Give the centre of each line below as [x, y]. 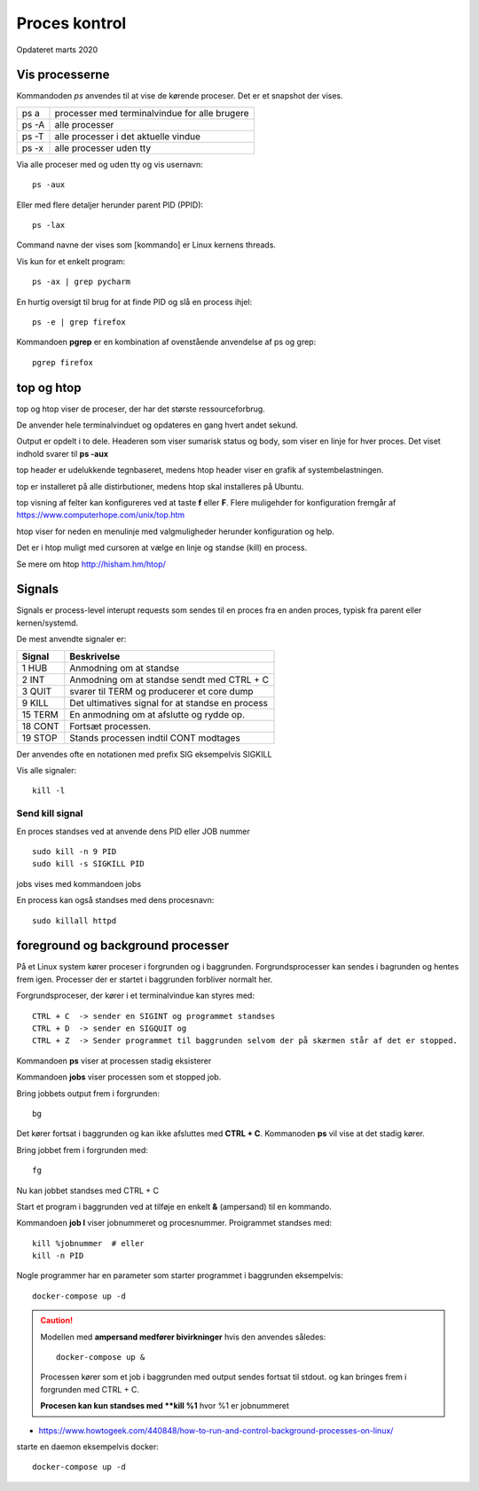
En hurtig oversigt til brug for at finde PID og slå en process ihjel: [134, 302]
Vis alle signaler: [47, 771]
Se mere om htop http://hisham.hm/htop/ [91, 564]
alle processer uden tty [103, 148]
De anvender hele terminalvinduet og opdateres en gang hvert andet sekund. [157, 425]
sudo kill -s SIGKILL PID [89, 864]
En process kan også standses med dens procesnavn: [115, 900]
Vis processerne [63, 75]
